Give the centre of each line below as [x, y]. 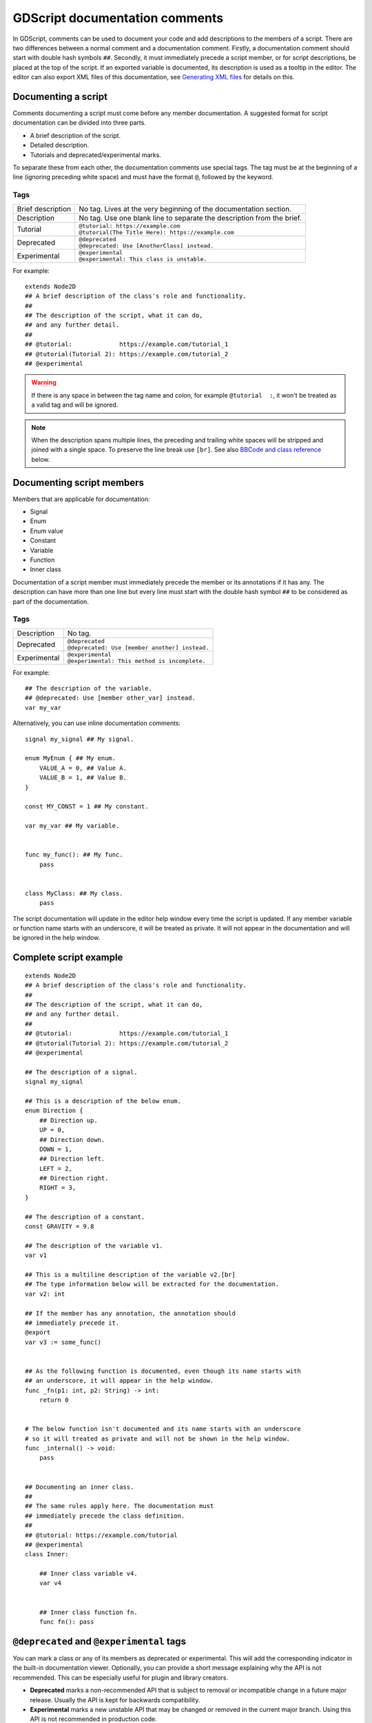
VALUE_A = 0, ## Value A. [83, 768]
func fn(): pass [66, 1622]
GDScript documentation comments [118, 18]
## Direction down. [72, 1140]
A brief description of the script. [75, 135]
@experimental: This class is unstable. [143, 259]
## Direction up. [68, 1120]
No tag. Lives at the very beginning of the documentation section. [185, 209]
